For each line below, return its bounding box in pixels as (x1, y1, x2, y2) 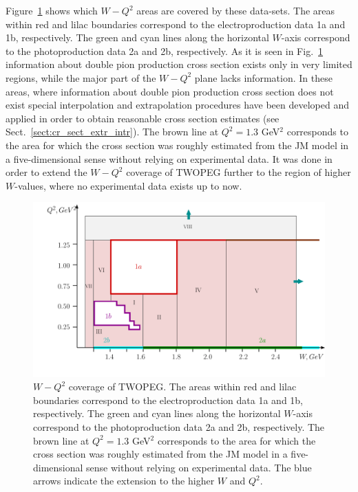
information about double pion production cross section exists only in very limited (6, 57, 352, 71)
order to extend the (6, 165, 87, 179)
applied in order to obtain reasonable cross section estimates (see (6, 111, 280, 125)
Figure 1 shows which (6, 3, 98, 17)
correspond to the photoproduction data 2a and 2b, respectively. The (33, 419, 325, 434)
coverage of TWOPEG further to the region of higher (126, 165, 351, 179)
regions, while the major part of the (6, 70, 156, 85)
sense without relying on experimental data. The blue (86, 460, 312, 474)
